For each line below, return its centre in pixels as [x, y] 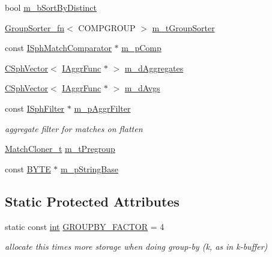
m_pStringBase [90, 168]
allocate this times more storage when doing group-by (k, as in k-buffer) [136, 246]
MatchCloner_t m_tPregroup [60, 149]
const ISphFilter [35, 108]
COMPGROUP [107, 27]
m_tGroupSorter [183, 27]
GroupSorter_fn [35, 27]
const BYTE [28, 168]
